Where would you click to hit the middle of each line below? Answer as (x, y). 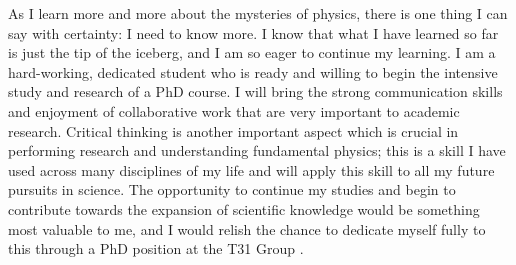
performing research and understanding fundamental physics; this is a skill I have (257, 150)
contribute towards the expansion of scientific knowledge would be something (244, 208)
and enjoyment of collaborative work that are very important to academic (234, 110)
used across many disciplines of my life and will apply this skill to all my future (251, 169)
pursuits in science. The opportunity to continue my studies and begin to (232, 189)
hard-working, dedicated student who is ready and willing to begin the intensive (253, 71)
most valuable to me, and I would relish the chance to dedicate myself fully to (247, 228)
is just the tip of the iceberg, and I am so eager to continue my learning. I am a (252, 52)
